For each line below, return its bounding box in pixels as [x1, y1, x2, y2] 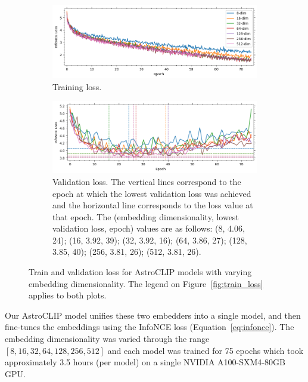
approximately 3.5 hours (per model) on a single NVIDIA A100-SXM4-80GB [5, 356, 285, 368]
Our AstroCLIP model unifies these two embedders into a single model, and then [5, 309, 301, 321]
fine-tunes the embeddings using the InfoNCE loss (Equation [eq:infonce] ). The [5, 321, 294, 333]
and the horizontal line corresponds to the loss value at [52, 199, 253, 211]
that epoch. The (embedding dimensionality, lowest [52, 210, 239, 223]
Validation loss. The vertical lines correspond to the [52, 175, 241, 187]
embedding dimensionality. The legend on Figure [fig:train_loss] [29, 277, 263, 289]
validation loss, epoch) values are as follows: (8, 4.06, [52, 222, 245, 235]
